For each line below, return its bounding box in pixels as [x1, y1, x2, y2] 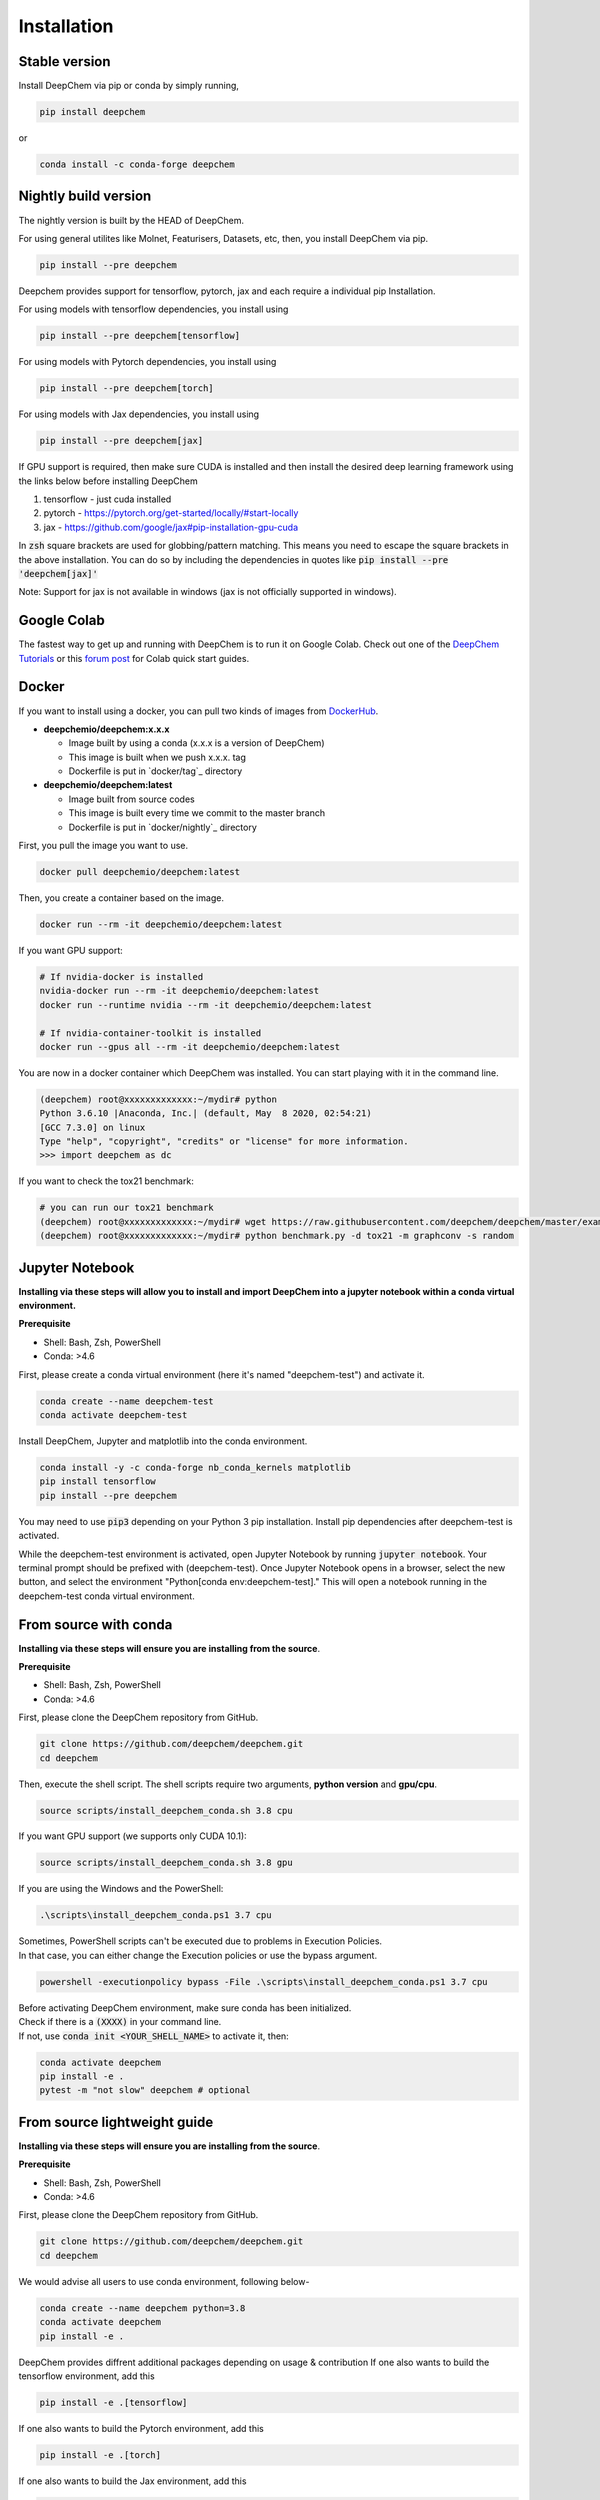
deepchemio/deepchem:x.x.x [43, 723, 170, 735]
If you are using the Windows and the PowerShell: [18, 1883, 224, 1895]
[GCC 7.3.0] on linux [39, 1121, 146, 1133]
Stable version [18, 53, 111, 70]
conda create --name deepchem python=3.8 [39, 2302, 246, 2314]
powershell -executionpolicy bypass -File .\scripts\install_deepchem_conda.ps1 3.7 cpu [39, 1976, 489, 1987]
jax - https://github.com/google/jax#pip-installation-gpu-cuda [43, 521, 299, 533]
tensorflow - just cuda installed [43, 493, 172, 505]
